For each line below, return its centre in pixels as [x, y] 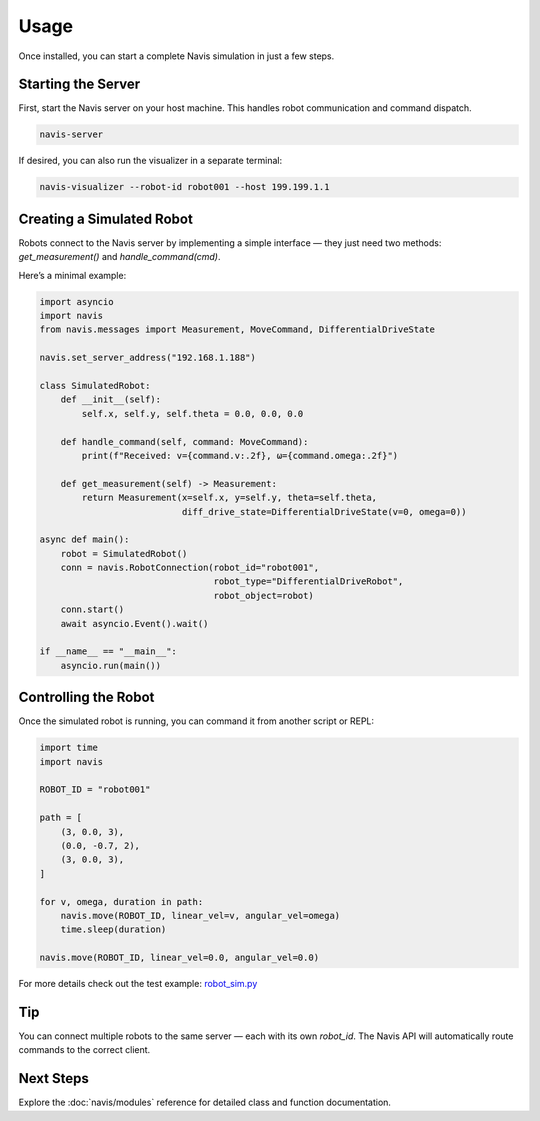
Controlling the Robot [86, 697]
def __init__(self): [111, 399]
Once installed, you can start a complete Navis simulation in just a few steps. [176, 56]
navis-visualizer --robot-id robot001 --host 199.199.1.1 [184, 187]
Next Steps [53, 1078]
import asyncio [76, 301]
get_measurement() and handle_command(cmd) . [119, 257]
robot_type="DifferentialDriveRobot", [308, 581]
